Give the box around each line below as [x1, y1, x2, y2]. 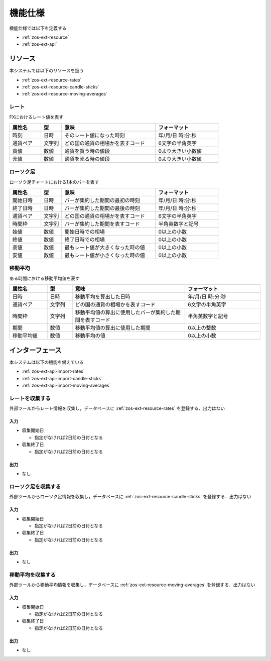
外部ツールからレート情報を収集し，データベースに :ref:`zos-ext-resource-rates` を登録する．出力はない [9, 405, 225, 411]
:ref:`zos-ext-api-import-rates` [22, 368, 85, 374]
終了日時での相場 [64, 236, 105, 243]
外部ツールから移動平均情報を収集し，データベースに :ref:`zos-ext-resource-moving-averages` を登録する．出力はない [9, 582, 255, 588]
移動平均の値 [75, 332, 105, 339]
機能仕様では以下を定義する [9, 25, 67, 31]
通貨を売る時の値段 [64, 155, 110, 162]
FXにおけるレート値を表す [9, 114, 64, 120]
